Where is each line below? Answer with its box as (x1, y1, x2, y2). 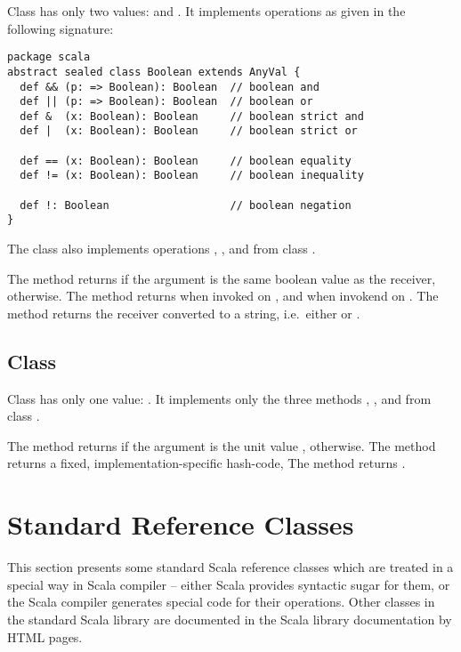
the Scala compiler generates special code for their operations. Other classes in (7, 592, 435, 611)
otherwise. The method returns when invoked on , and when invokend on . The (7, 286, 439, 305)
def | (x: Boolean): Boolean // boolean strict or (20, 125, 358, 138)
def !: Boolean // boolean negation (20, 198, 352, 212)
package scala (7, 51, 91, 64)
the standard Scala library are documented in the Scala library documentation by (7, 609, 452, 628)
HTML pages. (7, 627, 83, 646)
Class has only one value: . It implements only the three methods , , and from (7, 389, 432, 407)
